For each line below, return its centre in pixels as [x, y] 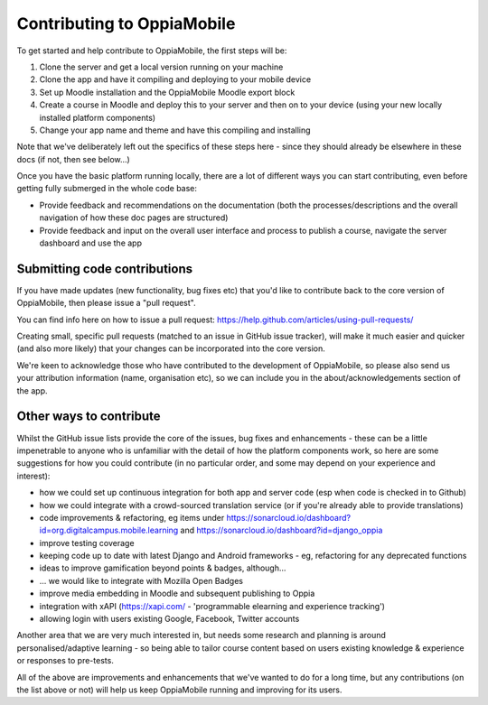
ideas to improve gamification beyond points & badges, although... [163, 568]
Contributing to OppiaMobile [126, 23]
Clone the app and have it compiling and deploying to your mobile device [175, 79]
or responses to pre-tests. [66, 661]
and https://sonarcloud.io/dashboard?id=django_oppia [282, 530]
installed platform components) [98, 117]
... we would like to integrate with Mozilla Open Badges [141, 580]
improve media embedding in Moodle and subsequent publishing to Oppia [177, 594]
